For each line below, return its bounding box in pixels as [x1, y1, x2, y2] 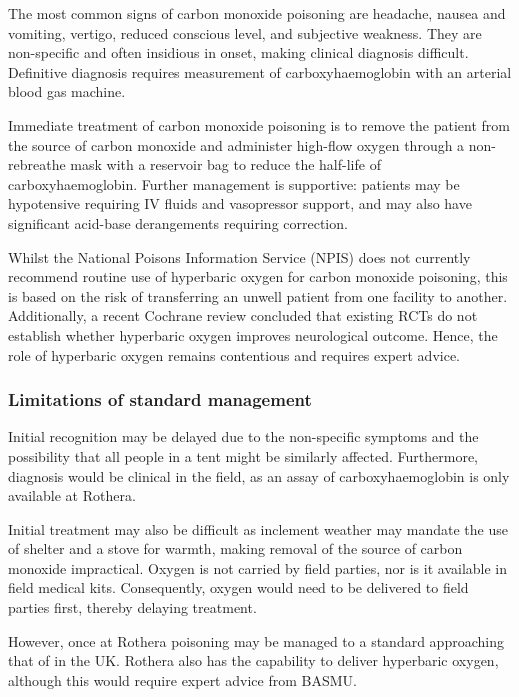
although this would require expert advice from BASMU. [8, 669, 357, 690]
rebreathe [8, 154, 66, 175]
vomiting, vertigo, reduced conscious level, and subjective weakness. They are [8, 22, 482, 43]
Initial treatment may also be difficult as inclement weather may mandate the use [8, 518, 508, 539]
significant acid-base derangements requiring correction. [8, 212, 348, 233]
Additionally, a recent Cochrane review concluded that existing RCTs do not [8, 305, 478, 326]
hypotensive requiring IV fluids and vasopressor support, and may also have [8, 193, 472, 214]
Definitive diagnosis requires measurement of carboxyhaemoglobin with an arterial [8, 61, 512, 82]
